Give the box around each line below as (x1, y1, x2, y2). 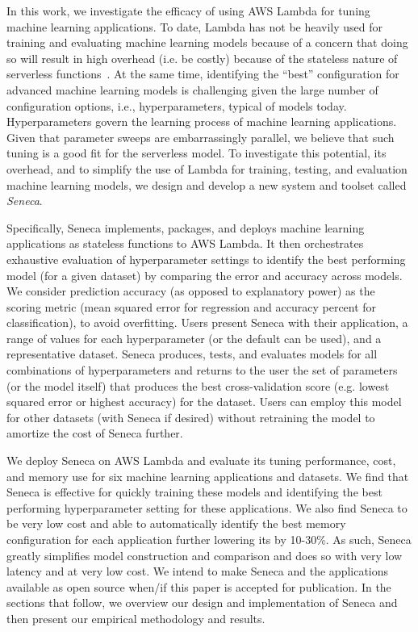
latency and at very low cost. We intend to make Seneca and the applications (6, 563, 389, 580)
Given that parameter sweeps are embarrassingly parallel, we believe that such (6, 128, 395, 145)
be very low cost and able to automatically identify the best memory (6, 515, 346, 532)
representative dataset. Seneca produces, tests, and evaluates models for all (6, 345, 378, 362)
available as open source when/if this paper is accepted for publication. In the (6, 578, 391, 595)
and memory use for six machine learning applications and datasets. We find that (6, 467, 409, 484)
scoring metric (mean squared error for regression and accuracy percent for (6, 298, 377, 315)
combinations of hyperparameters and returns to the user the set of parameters (6, 362, 398, 379)
